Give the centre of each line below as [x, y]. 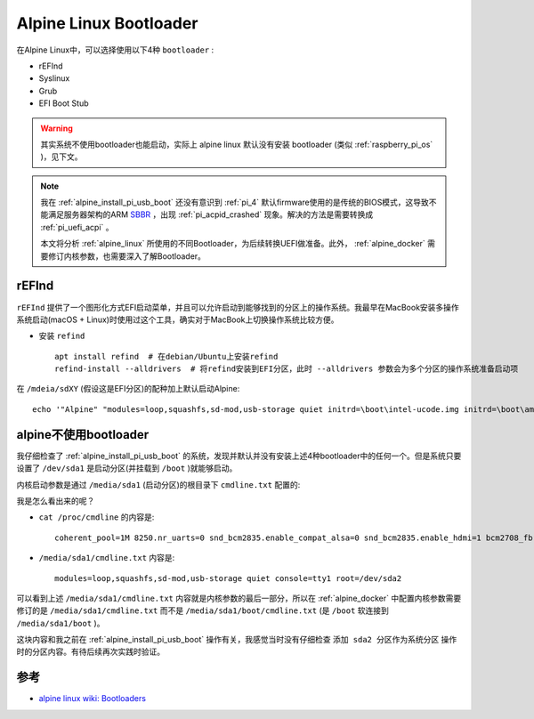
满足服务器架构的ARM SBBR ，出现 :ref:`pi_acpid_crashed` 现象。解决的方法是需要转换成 [210, 214]
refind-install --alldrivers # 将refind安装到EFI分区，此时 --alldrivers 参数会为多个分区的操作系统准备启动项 [287, 369]
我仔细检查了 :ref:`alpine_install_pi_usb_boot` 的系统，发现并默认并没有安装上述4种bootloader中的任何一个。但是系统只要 [239, 456]
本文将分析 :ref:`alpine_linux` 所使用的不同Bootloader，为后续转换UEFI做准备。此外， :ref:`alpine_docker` [233, 244]
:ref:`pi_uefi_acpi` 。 [77, 227]
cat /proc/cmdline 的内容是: [97, 517]
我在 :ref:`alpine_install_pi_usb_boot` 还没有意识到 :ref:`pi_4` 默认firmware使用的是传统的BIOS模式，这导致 [235, 202]
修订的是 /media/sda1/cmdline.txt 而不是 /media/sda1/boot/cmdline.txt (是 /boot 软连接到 [202, 610]
